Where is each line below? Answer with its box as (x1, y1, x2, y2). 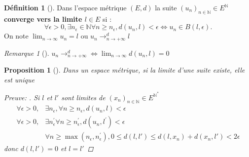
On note (4, 31, 29, 41)
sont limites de (61, 92, 106, 102)
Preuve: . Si (4, 92, 40, 102)
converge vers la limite (4, 13, 82, 24)
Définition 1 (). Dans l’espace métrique (4, 2, 127, 12)
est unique (4, 74, 35, 84)
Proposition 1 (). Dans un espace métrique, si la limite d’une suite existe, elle (4, 65, 245, 75)
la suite (155, 2, 177, 12)
